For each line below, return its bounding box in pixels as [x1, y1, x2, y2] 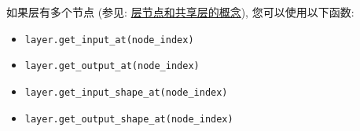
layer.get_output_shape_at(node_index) [24, 113, 233, 125]
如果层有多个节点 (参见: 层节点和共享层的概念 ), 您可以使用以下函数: [6, 4, 354, 20]
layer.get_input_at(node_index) [24, 34, 194, 45]
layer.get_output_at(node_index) [24, 60, 200, 72]
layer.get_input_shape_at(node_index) [24, 86, 228, 98]
